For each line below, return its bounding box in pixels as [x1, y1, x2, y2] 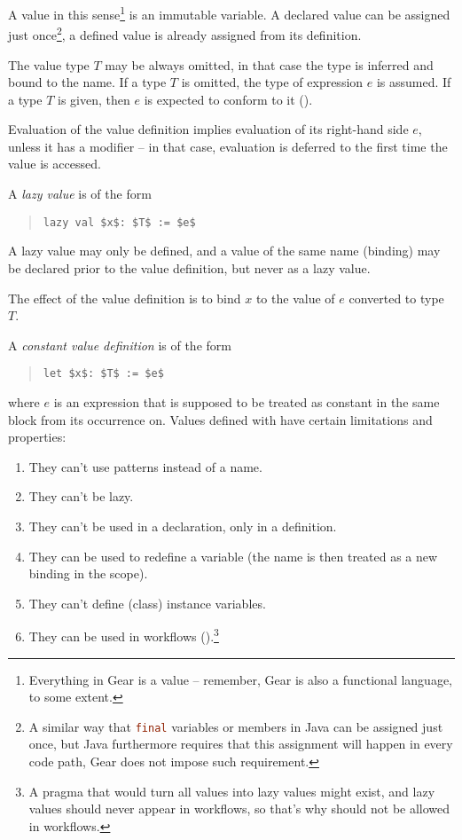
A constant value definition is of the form [8, 335, 231, 354]
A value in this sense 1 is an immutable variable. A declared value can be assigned [8, 3, 450, 23]
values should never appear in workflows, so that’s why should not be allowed [28, 799, 450, 818]
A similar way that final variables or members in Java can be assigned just [28, 717, 443, 735]
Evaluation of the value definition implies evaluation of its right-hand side [8, 120, 409, 138]
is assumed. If [376, 73, 451, 91]
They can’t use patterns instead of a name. [28, 457, 262, 475]
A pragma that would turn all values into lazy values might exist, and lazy [28, 781, 435, 800]
